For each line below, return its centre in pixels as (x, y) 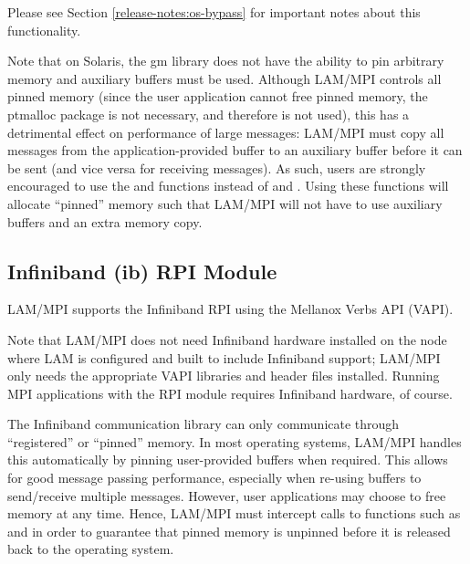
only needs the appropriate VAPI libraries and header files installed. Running (224, 376)
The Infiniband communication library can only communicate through (204, 424)
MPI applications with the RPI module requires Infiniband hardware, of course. (230, 393)
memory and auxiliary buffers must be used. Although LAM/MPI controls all (225, 78)
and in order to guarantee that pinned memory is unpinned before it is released (229, 531)
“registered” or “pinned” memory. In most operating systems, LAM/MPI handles (235, 441)
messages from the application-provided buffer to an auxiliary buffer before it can (235, 150)
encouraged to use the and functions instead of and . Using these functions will (228, 186)
